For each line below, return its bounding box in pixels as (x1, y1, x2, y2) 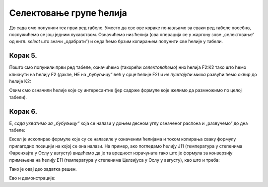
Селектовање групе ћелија (9, 7, 128, 18)
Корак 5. (9, 51, 37, 60)
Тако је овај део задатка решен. (9, 166, 77, 172)
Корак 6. (9, 107, 38, 116)
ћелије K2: (9, 78, 32, 84)
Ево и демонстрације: (9, 175, 56, 181)
